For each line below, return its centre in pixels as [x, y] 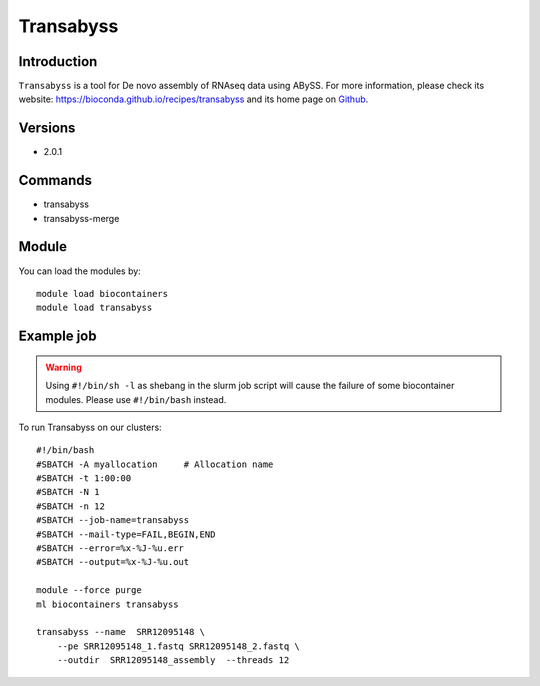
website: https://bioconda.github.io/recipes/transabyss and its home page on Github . [193, 99]
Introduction [58, 61]
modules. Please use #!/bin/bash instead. [136, 399]
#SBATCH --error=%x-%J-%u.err [110, 548]
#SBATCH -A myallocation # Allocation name [155, 464]
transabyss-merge [81, 218]
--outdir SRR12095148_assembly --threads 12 [173, 660]
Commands [55, 180]
